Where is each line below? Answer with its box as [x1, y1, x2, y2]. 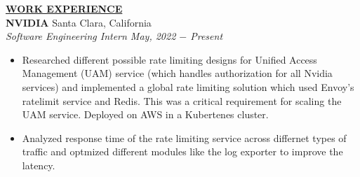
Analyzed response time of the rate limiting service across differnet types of [22, 130, 347, 145]
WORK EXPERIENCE [6, 1, 123, 15]
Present [190, 29, 223, 43]
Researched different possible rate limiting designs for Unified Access [22, 52, 317, 66]
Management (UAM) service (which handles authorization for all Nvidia [22, 66, 333, 80]
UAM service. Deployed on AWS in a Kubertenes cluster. [22, 107, 269, 122]
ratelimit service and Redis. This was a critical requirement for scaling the [22, 93, 342, 108]
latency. [22, 157, 55, 172]
